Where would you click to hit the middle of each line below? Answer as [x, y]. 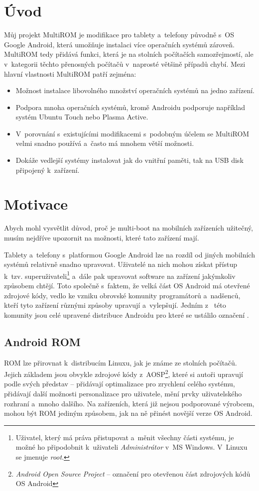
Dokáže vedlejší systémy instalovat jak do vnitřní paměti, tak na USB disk [129, 160]
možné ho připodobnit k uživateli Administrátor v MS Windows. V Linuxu [131, 447]
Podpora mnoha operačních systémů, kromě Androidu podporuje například [130, 107]
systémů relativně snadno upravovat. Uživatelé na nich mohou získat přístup [121, 264]
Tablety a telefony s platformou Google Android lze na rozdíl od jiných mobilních [129, 254]
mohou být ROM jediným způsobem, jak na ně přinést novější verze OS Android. [128, 413]
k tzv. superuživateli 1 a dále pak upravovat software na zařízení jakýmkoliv [120, 275]
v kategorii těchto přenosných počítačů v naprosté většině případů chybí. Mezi [125, 63]
